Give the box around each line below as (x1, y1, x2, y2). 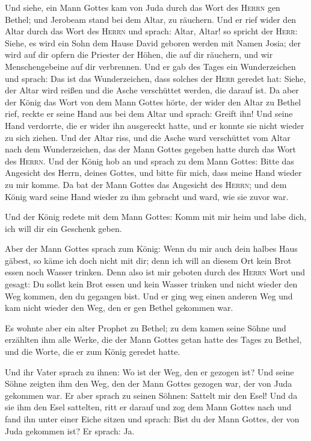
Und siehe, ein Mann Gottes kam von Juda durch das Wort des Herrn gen (5, 1, 280, 13)
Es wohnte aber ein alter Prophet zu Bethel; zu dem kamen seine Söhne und (5, 321, 286, 334)
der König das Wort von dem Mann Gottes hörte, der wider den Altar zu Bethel (5, 95, 301, 108)
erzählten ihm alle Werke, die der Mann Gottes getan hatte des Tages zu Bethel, (5, 333, 302, 346)
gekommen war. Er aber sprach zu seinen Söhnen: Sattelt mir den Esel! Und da (5, 389, 298, 401)
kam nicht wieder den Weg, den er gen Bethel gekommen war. (5, 301, 233, 314)
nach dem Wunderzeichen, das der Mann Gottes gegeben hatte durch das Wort (5, 143, 296, 155)
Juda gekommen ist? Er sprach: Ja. (5, 424, 135, 437)
